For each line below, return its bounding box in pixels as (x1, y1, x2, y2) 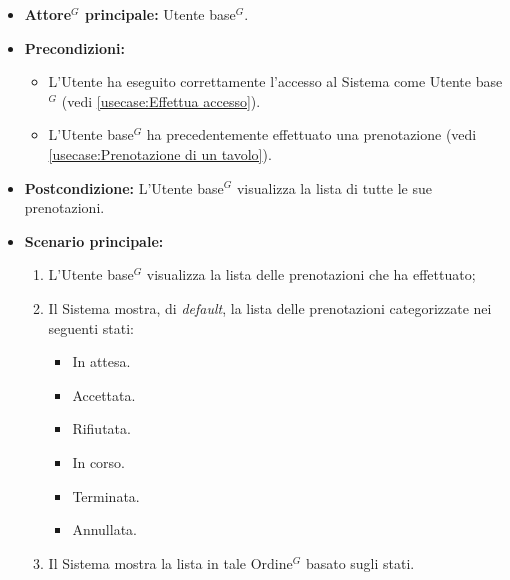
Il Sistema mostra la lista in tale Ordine (48, 552, 293, 573)
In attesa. (72, 351, 131, 372)
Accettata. (72, 384, 136, 405)
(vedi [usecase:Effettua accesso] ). (61, 90, 261, 111)
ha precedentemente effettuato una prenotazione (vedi (146, 124, 477, 145)
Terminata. (72, 485, 140, 506)
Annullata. (72, 519, 137, 540)
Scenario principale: (24, 230, 164, 251)
